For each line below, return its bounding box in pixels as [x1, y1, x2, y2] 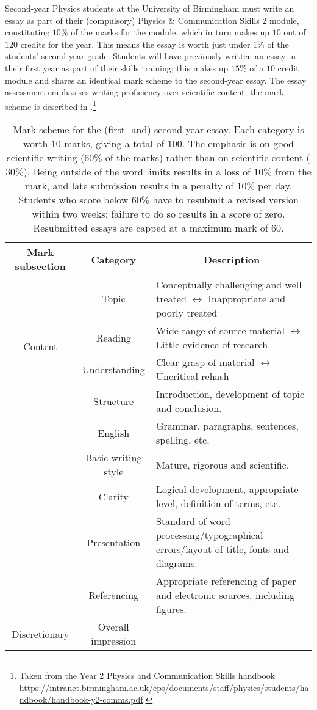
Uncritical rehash [155, 369, 229, 383]
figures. [155, 602, 187, 616]
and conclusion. [155, 401, 222, 415]
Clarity [98, 489, 129, 503]
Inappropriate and [208, 291, 286, 306]
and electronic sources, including [155, 588, 294, 602]
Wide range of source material [155, 323, 285, 337]
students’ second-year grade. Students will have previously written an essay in [5, 49, 296, 62]
